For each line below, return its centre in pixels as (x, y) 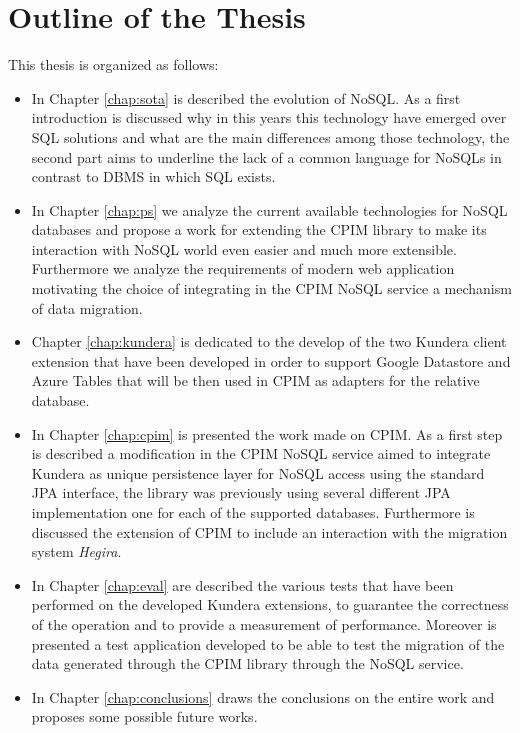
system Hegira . (76, 551)
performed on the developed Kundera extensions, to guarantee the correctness (270, 604)
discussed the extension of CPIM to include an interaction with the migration (269, 531)
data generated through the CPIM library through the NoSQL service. (247, 663)
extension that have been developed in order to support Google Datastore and (271, 360)
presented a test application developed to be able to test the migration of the (268, 643)
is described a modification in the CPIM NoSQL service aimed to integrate (261, 453)
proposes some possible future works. (144, 716)
